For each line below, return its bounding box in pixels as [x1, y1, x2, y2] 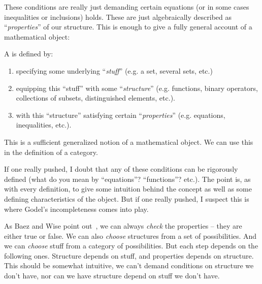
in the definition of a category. [4, 146, 98, 157]
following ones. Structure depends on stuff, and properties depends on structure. [4, 250, 254, 261]
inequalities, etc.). [16, 119, 72, 130]
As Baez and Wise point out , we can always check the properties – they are [4, 220, 242, 231]
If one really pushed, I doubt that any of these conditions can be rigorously [4, 164, 238, 174]
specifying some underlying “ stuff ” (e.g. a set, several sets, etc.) [16, 65, 213, 76]
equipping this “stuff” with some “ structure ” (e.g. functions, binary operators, [16, 82, 258, 93]
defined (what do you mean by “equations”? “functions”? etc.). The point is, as [4, 173, 251, 184]
